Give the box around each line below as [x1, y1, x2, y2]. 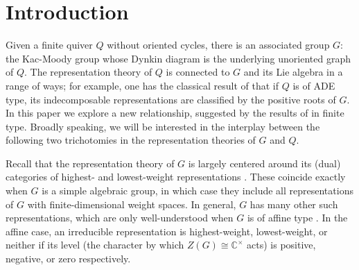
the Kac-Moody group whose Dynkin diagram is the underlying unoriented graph [6, 51, 351, 65]
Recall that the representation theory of [6, 155, 175, 170]
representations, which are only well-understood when [6, 210, 234, 225]
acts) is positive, [247, 237, 316, 252]
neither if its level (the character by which [6, 237, 184, 252]
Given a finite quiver [6, 37, 93, 52]
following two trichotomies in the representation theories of [6, 133, 256, 147]
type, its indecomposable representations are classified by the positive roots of [6, 92, 336, 106]
